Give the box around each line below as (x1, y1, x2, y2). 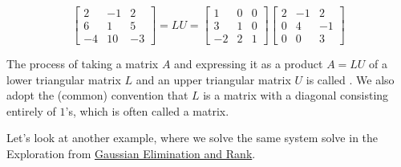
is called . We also (306, 71, 395, 88)
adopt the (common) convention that (6, 87, 188, 104)
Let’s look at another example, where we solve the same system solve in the (6, 129, 379, 146)
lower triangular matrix (6, 71, 121, 88)
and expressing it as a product (174, 55, 323, 72)
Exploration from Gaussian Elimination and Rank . (6, 145, 256, 162)
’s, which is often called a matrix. (65, 102, 229, 119)
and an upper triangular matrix (136, 71, 291, 88)
